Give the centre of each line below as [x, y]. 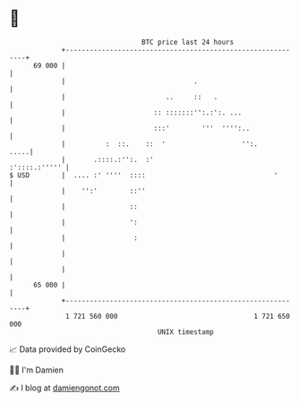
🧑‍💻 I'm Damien [37, 370]
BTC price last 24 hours [188, 42]
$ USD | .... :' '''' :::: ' [144, 175]
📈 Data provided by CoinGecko [68, 349]
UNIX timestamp [186, 332]
